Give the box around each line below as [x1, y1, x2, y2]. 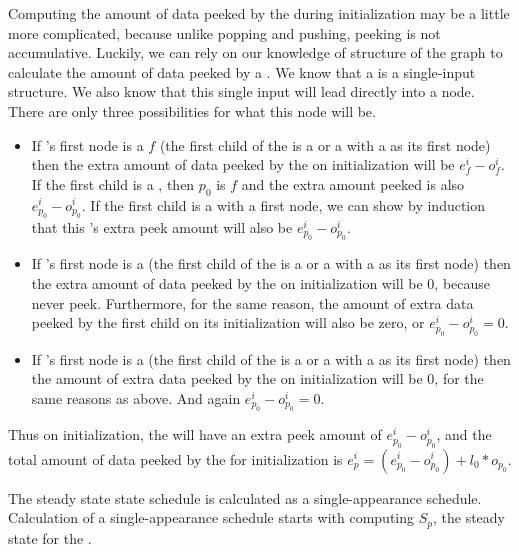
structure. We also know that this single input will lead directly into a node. [8, 81, 475, 102]
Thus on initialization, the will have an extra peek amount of [8, 424, 382, 445]
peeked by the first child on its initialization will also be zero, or [31, 312, 425, 333]
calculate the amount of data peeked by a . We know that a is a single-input [8, 61, 476, 82]
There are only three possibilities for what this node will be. [8, 100, 376, 121]
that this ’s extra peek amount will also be [31, 216, 293, 237]
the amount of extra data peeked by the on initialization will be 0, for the [31, 368, 484, 389]
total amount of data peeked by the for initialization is [8, 448, 343, 469]
